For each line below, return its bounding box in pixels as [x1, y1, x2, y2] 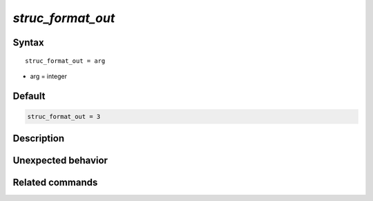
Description [12, 133, 65, 144]
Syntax [12, 37, 44, 48]
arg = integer [30, 72, 67, 80]
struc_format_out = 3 [27, 113, 101, 120]
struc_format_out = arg [25, 57, 106, 65]
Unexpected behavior [12, 155, 108, 166]
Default [12, 90, 46, 102]
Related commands [12, 177, 98, 189]
